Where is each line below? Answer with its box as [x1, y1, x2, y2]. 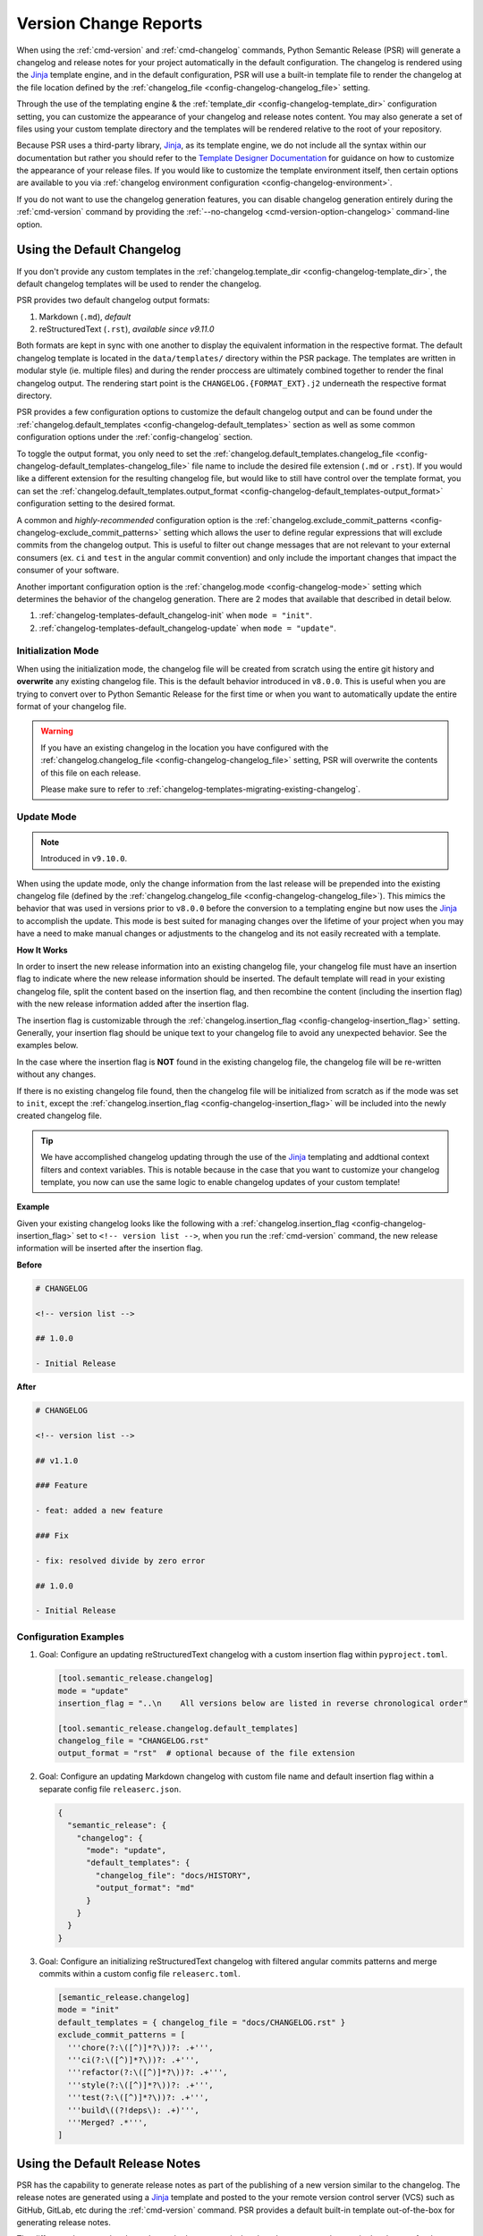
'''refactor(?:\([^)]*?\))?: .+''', [67, 2067, 228, 2078]
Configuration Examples [16, 1630, 124, 1643]
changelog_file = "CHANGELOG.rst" [57, 1736, 209, 1746]
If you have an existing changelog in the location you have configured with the [40, 742, 329, 753]
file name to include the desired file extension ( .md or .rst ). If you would [191, 461, 462, 471]
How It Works [16, 944, 68, 955]
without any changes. [16, 1069, 97, 1080]
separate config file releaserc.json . [38, 1783, 182, 1794]
